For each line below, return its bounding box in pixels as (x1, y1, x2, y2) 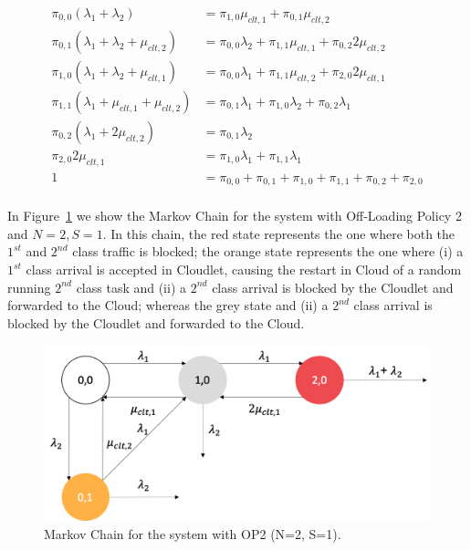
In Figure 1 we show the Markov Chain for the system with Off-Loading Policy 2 (7, 206, 462, 225)
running (7, 277, 51, 296)
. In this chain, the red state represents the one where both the (102, 223, 455, 243)
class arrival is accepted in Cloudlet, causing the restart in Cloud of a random (26, 260, 462, 279)
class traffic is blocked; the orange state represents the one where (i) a (72, 242, 464, 261)
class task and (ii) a (76, 277, 187, 296)
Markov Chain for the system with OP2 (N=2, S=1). (44, 524, 341, 543)
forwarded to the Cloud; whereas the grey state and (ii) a (7, 296, 329, 315)
